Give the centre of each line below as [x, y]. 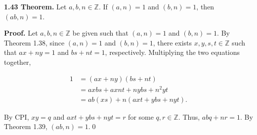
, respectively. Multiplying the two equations [172, 52]
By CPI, [17, 116]
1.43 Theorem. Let [35, 6]
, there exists [172, 42]
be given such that [100, 33]
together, [18, 62]
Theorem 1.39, [26, 126]
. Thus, [189, 116]
